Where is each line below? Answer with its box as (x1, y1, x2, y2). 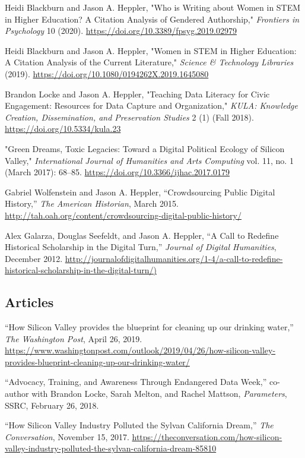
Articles (5, 293, 54, 311)
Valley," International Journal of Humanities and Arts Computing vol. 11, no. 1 (5, 154, 294, 166)
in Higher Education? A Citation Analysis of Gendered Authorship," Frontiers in (5, 12, 300, 25)
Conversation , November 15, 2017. (5, 430, 129, 443)
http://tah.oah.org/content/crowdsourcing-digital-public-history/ (5, 209, 242, 221)
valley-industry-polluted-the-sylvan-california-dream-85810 (5, 442, 217, 454)
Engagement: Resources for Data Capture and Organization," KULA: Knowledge (5, 99, 298, 112)
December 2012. (5, 252, 63, 264)
